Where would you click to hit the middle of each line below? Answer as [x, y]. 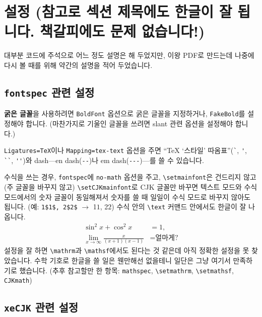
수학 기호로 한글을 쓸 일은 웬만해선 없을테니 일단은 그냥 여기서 [133, 260]
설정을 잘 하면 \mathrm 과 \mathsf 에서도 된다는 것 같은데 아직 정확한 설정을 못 [127, 250]
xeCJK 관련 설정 [41, 307]
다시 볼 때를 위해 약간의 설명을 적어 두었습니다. [78, 65]
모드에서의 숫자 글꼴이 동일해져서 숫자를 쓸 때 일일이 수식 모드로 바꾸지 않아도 [127, 196]
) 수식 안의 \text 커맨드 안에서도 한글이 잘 [179, 207]
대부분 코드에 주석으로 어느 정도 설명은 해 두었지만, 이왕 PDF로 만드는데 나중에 [129, 55]
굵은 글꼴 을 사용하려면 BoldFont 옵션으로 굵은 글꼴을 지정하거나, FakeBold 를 [125, 113]
